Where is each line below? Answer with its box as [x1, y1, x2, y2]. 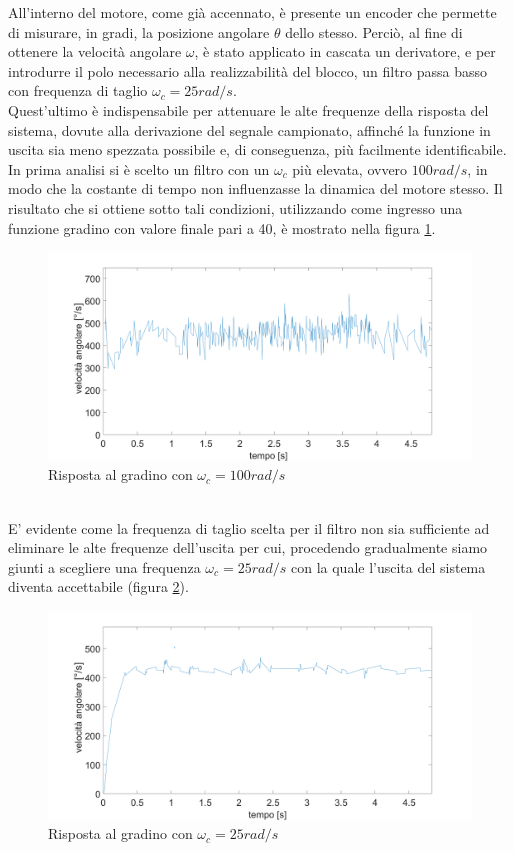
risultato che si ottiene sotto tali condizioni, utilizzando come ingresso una [8, 197, 463, 218]
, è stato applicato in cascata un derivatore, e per [194, 41, 496, 62]
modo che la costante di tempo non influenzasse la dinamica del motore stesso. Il [8, 178, 503, 199]
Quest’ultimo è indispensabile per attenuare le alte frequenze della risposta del [8, 99, 489, 120]
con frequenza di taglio [8, 80, 148, 101]
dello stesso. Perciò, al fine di [285, 21, 463, 42]
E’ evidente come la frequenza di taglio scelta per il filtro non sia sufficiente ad [8, 517, 490, 538]
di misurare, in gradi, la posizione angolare [8, 21, 270, 42]
